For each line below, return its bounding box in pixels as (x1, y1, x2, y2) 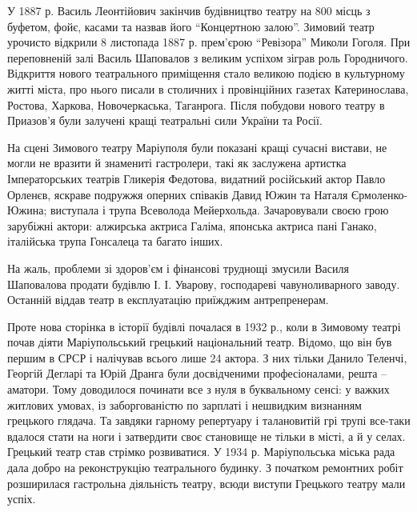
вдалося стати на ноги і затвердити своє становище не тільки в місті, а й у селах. (7, 427, 406, 444)
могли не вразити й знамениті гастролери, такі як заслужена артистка (7, 154, 347, 171)
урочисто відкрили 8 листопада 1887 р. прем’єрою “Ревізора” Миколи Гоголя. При (7, 34, 411, 50)
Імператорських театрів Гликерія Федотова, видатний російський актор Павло (7, 170, 386, 186)
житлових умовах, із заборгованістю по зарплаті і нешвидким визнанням (7, 396, 362, 413)
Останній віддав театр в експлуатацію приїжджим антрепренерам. (7, 291, 329, 308)
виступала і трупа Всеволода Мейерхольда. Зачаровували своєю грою (50, 202, 389, 218)
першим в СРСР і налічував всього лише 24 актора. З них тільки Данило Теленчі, (7, 349, 407, 366)
